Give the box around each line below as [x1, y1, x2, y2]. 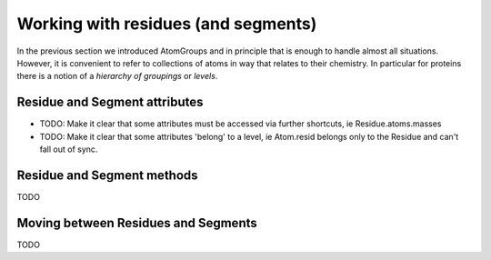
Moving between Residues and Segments [16, 215, 258, 231]
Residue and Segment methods [16, 167, 199, 183]
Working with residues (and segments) [16, 14, 317, 34]
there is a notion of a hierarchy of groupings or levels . [16, 71, 218, 82]
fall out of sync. [39, 144, 98, 155]
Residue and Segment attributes [16, 95, 204, 110]
